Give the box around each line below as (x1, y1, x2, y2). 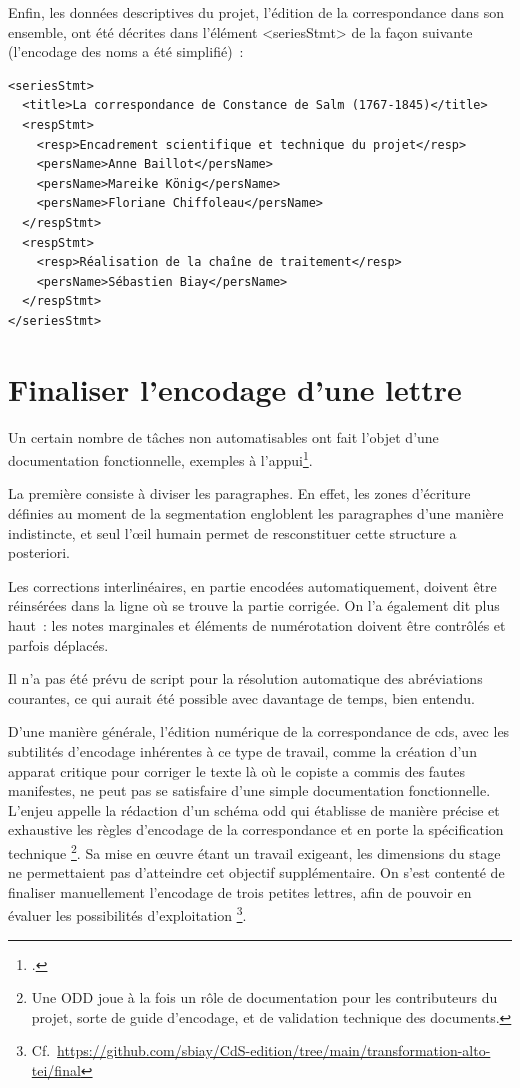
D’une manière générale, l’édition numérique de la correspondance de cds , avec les (8, 721, 510, 742)
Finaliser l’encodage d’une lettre (8, 368, 462, 409)
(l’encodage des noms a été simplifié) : (8, 41, 244, 62)
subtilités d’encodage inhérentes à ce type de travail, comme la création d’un (8, 741, 477, 761)
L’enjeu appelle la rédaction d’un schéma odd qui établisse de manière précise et (8, 799, 500, 820)
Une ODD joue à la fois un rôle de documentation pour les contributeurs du (31, 987, 498, 1008)
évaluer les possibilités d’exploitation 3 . (8, 902, 247, 926)
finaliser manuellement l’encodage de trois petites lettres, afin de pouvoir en (8, 881, 472, 902)
